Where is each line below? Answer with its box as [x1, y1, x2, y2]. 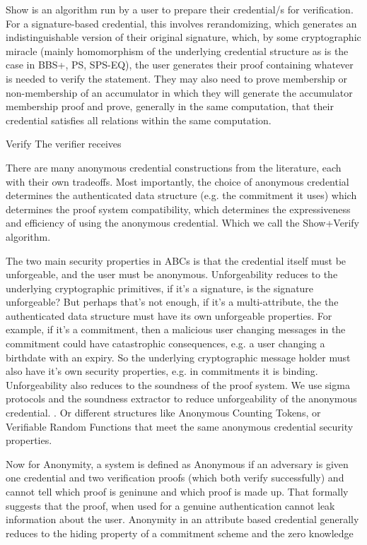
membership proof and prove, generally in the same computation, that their [6, 99, 334, 114]
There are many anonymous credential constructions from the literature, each [6, 160, 342, 174]
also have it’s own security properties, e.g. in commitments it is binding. [6, 364, 318, 378]
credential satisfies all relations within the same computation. [6, 112, 272, 127]
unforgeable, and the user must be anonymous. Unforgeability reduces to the [6, 267, 338, 282]
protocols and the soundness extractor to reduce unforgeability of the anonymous [6, 391, 357, 406]
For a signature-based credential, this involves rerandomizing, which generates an [6, 16, 357, 30]
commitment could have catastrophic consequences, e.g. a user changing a [6, 336, 325, 351]
